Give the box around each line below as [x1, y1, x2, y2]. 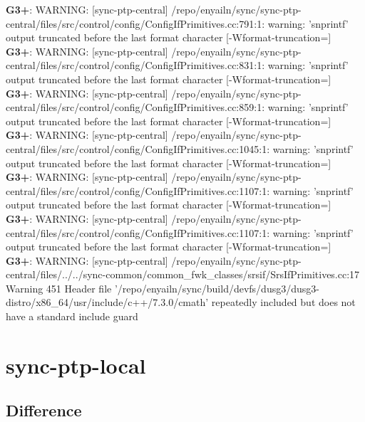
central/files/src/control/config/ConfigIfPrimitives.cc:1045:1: [6, 141, 270, 156]
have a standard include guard [6, 309, 138, 324]
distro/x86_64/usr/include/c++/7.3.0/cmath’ [6, 295, 209, 310]
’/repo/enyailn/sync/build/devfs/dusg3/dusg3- [114, 280, 319, 295]
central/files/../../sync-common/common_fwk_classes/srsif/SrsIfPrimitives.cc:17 [6, 267, 360, 282]
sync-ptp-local [6, 350, 146, 379]
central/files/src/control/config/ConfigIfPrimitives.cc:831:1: [6, 58, 265, 73]
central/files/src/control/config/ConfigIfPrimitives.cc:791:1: [6, 16, 265, 31]
